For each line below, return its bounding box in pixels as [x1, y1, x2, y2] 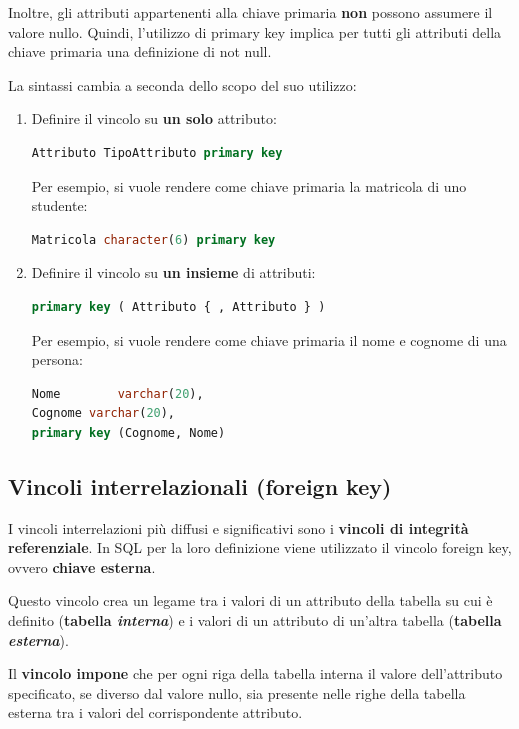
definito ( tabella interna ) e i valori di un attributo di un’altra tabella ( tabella [8, 610, 502, 631]
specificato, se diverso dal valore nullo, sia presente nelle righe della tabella [8, 682, 466, 703]
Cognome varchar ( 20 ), [31, 406, 176, 421]
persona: [31, 349, 83, 370]
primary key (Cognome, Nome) [31, 425, 226, 440]
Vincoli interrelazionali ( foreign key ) [8, 470, 392, 501]
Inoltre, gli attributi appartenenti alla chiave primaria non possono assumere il [8, 2, 493, 22]
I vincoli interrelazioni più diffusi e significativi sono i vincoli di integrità [8, 517, 469, 538]
